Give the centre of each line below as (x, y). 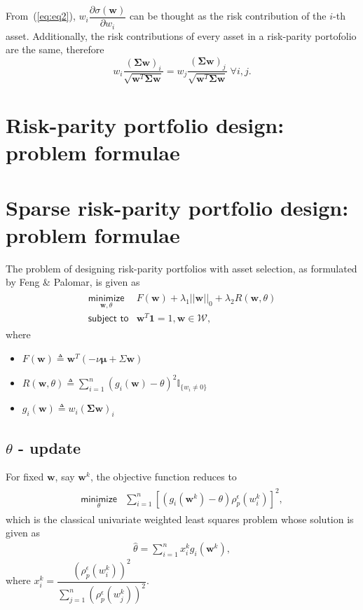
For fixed (25, 477)
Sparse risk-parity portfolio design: (177, 207)
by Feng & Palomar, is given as (73, 282)
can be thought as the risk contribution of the (228, 16)
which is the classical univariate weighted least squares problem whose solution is (180, 519)
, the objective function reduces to (163, 477)
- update (49, 447)
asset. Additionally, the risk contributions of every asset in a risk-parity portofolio (181, 35)
